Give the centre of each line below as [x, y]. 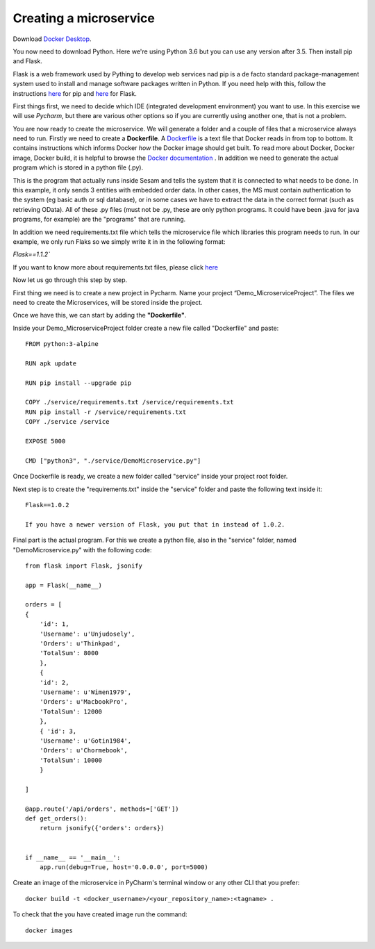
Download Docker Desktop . [52, 39]
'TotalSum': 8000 [69, 653]
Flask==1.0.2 [47, 505]
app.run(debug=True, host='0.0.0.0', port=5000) [124, 867]
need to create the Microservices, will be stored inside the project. [108, 302]
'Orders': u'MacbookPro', [84, 702]
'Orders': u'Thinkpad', [80, 644]
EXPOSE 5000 [45, 441]
